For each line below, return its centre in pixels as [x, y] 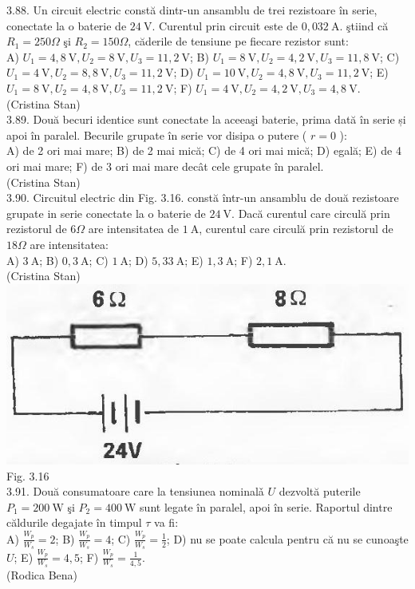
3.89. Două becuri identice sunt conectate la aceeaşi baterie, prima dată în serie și [206, 119]
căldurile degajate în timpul [74, 522]
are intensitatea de [134, 229]
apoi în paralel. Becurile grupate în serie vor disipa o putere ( [157, 134]
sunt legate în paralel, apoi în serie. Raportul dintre [266, 506]
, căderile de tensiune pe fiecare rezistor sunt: [238, 41]
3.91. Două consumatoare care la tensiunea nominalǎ [135, 491]
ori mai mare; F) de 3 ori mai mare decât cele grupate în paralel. [165, 166]
